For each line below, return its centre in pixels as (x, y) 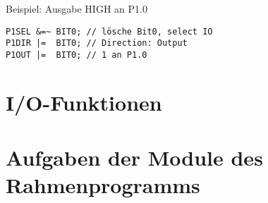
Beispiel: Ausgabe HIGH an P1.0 (77, 8)
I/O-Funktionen (84, 102)
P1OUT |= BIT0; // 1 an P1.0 (77, 55)
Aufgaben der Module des (134, 158)
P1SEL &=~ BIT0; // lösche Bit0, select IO (109, 31)
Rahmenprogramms (103, 185)
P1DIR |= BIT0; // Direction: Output (97, 43)
